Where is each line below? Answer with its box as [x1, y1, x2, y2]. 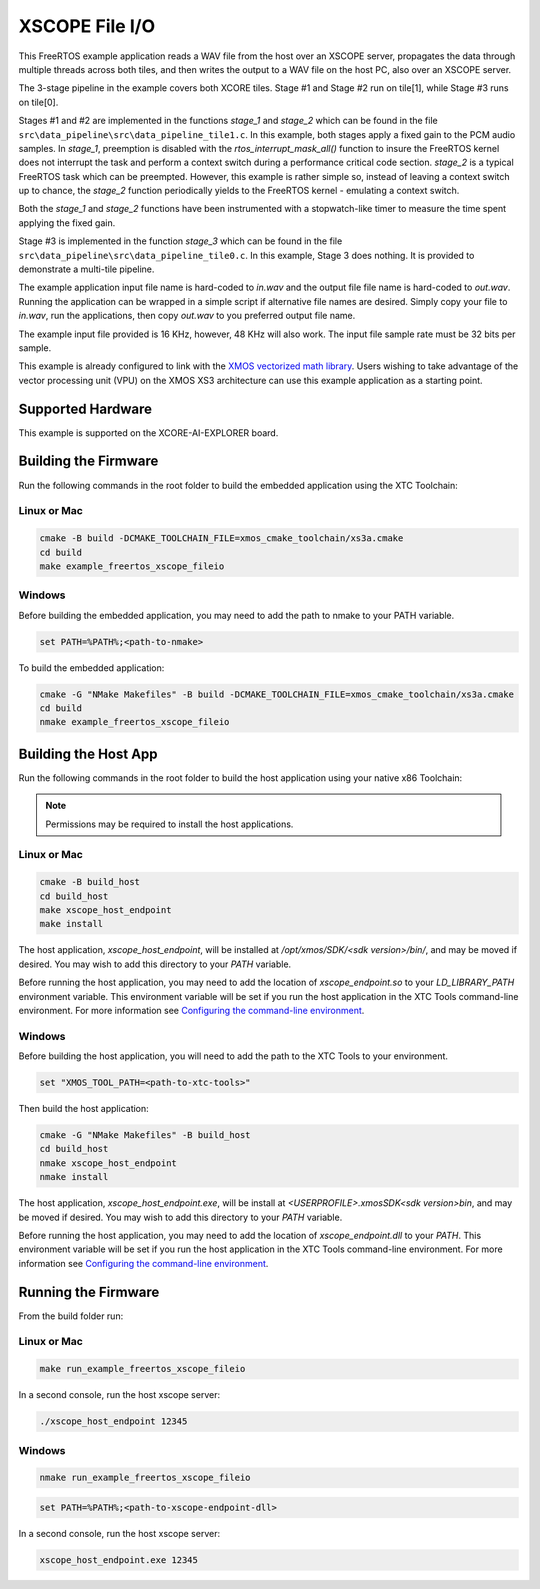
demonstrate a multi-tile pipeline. [18, 263, 155, 275]
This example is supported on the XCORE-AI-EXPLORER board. [18, 426, 279, 439]
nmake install [39, 1171, 109, 1183]
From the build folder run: [18, 1310, 124, 1322]
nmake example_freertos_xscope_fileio [39, 716, 230, 728]
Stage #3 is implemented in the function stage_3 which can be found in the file [18, 235, 343, 247]
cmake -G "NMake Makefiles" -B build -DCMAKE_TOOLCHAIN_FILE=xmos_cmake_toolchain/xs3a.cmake [39, 688, 515, 700]
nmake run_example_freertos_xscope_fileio [39, 1472, 251, 1484]
